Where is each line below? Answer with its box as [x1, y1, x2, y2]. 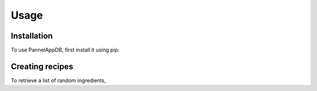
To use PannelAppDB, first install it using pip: [11, 47, 120, 54]
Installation [11, 31, 53, 41]
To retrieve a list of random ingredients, [11, 76, 106, 84]
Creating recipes [11, 61, 73, 71]
